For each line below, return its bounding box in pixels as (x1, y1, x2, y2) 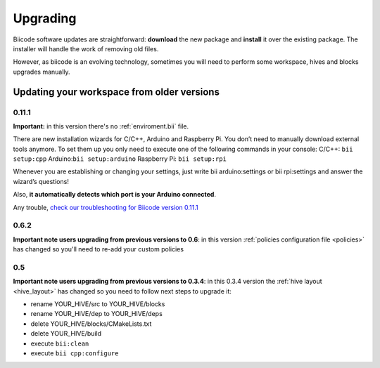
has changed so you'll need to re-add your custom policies (13, 245, 184, 254)
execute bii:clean (30, 339, 89, 348)
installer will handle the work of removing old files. (13, 44, 159, 53)
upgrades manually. (13, 67, 70, 76)
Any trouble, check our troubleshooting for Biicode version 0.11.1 (13, 203, 198, 211)
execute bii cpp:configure (30, 349, 119, 357)
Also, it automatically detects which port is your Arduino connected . (13, 190, 216, 199)
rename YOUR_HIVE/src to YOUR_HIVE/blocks (30, 300, 165, 308)
